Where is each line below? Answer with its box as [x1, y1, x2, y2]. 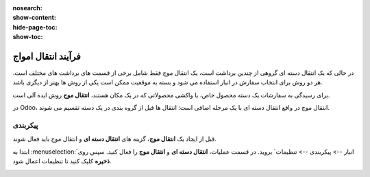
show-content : [12, 14, 56, 22]
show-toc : [12, 33, 43, 41]
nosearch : [12, 4, 42, 12]
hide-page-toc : [12, 23, 58, 31]
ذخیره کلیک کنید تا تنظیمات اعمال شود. [12, 157, 112, 165]
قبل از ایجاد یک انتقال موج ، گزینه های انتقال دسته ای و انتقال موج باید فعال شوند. [12, 134, 217, 143]
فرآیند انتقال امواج [12, 50, 82, 62]
